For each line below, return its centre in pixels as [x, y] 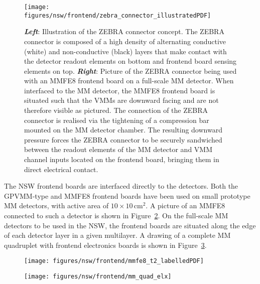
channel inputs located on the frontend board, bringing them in [122, 159]
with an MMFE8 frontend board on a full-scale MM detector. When [129, 81]
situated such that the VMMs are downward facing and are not [121, 100]
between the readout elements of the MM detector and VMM [118, 149]
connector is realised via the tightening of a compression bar [117, 120]
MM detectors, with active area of [56, 205]
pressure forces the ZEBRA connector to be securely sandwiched [123, 139]
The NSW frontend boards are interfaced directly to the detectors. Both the [121, 186]
